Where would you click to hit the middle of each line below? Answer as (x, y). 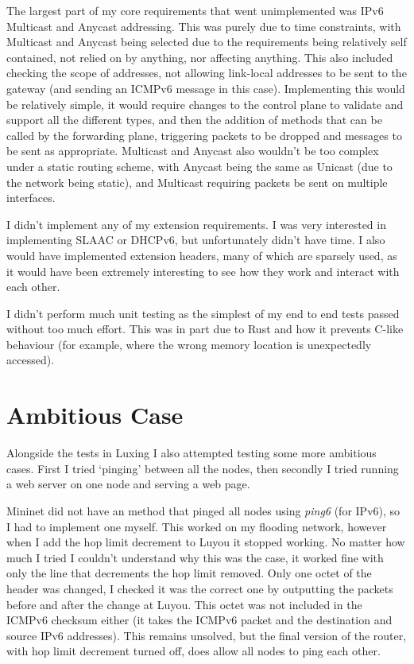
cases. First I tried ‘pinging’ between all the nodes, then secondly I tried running (203, 468)
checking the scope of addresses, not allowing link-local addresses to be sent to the (207, 73)
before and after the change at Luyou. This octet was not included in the (184, 604)
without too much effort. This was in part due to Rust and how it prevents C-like (205, 329)
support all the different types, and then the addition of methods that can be (194, 120)
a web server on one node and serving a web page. (128, 484)
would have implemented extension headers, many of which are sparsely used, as (202, 255)
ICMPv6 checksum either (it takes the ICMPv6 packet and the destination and (199, 620)
